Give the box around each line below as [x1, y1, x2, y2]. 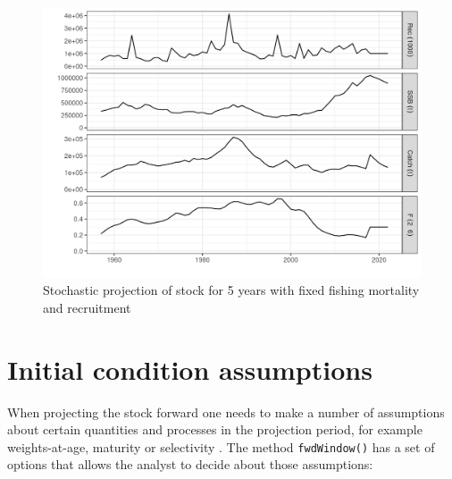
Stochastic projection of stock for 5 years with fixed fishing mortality [43, 281, 420, 299]
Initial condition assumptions [7, 350, 372, 387]
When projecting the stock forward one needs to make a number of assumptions [7, 402, 445, 421]
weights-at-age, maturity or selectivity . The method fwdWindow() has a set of [7, 437, 435, 456]
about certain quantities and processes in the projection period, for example [7, 420, 423, 439]
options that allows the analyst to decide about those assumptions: [7, 455, 373, 474]
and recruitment [43, 298, 131, 316]
